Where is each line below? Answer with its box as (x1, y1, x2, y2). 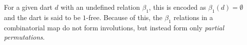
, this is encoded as (148, 2, 206, 12)
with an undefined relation (60, 2, 140, 12)
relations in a (173, 12, 213, 22)
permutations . (4, 32, 45, 42)
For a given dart (4, 2, 53, 12)
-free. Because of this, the (86, 12, 163, 22)
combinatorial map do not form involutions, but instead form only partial (4, 22, 224, 32)
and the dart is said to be (4, 12, 81, 22)
